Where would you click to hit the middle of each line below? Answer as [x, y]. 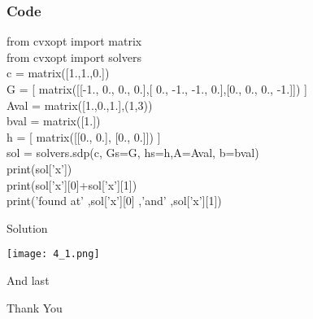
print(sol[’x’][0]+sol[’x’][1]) [72, 184]
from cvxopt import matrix [74, 41]
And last [28, 280]
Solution [27, 227]
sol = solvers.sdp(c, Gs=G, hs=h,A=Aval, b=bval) [133, 153]
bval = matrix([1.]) [54, 121]
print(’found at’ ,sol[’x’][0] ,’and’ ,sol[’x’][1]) [114, 201]
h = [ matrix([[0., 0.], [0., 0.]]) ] [84, 136]
